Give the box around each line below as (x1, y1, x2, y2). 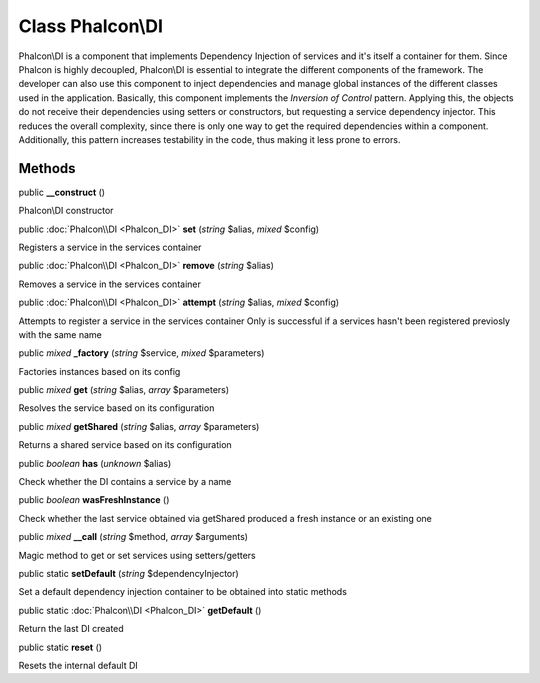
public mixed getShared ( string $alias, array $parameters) (18, 420, 260, 432)
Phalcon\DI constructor (18, 205, 114, 217)
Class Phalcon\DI (18, 15, 164, 37)
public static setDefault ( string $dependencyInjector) (18, 568, 239, 579)
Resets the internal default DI (18, 659, 139, 671)
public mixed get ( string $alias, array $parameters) (18, 384, 230, 396)
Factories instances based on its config (18, 365, 181, 377)
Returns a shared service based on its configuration (18, 439, 232, 451)
